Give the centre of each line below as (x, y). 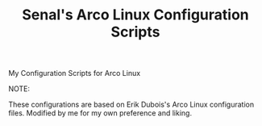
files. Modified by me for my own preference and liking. (100, 113)
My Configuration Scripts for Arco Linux (75, 73)
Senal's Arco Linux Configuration (135, 15)
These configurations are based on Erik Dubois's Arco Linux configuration (131, 105)
